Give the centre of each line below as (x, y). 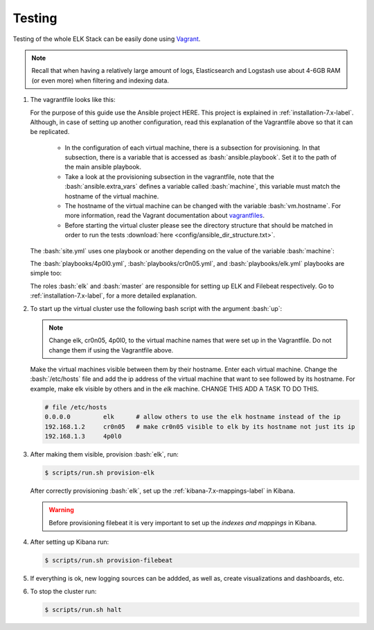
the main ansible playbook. (103, 167)
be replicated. (50, 132)
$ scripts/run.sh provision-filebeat (109, 561)
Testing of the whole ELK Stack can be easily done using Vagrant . (107, 39)
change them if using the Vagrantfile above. (111, 350)
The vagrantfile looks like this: (73, 100)
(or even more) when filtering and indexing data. (100, 80)
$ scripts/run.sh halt (83, 610)
